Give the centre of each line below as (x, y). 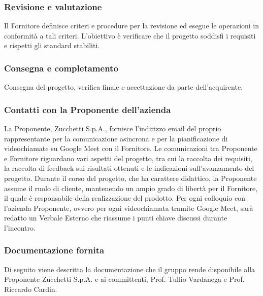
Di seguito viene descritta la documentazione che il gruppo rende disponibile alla (130, 269)
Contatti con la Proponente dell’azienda (88, 109)
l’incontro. (20, 227)
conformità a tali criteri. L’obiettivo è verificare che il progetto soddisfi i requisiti (130, 35)
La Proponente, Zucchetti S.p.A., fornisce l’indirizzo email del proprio (113, 128)
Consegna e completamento (61, 68)
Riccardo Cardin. (31, 289)
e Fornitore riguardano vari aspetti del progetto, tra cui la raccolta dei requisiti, (128, 158)
